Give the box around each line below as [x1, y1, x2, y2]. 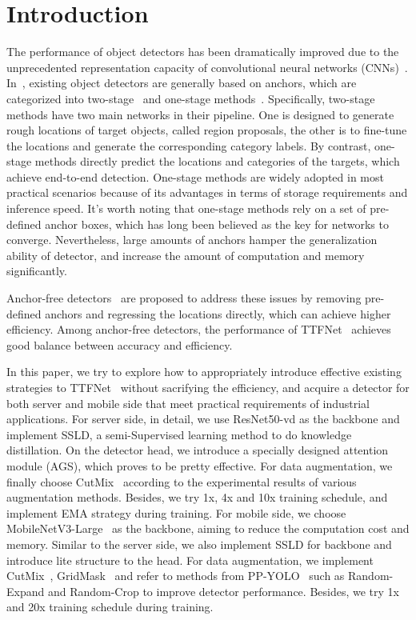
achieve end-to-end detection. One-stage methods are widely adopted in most [6, 168, 384, 185]
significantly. [6, 262, 67, 279]
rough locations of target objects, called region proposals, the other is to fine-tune [6, 122, 407, 138]
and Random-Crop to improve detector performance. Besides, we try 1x [47, 582, 399, 599]
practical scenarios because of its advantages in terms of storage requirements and [6, 184, 408, 201]
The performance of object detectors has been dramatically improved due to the [6, 43, 399, 60]
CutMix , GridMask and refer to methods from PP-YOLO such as [6, 567, 345, 584]
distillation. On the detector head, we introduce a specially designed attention [6, 442, 389, 458]
